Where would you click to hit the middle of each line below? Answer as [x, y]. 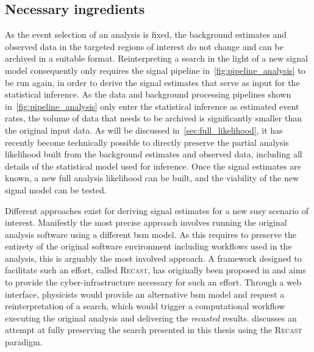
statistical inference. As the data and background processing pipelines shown [148, 94]
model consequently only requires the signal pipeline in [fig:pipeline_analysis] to [155, 70]
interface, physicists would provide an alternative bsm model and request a [145, 294]
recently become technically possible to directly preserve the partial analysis [147, 142]
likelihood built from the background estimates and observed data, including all [154, 154]
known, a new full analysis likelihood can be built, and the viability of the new [152, 178]
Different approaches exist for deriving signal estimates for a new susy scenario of [157, 210]
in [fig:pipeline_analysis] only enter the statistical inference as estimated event [152, 106]
